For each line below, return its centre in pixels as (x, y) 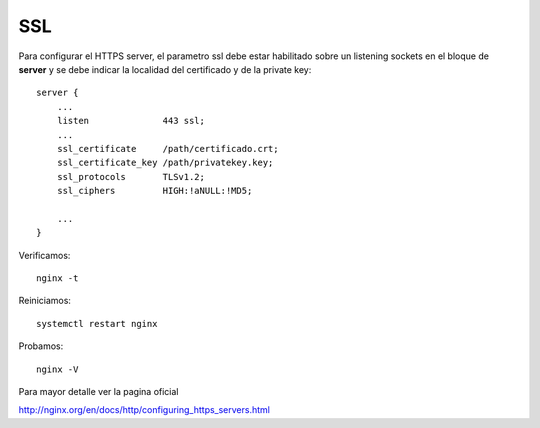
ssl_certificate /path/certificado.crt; (167, 148)
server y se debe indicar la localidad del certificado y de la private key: (165, 69)
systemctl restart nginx (97, 323)
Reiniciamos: (45, 301)
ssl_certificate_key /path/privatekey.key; (165, 163)
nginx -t (57, 278)
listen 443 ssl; (130, 121)
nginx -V (57, 369)
